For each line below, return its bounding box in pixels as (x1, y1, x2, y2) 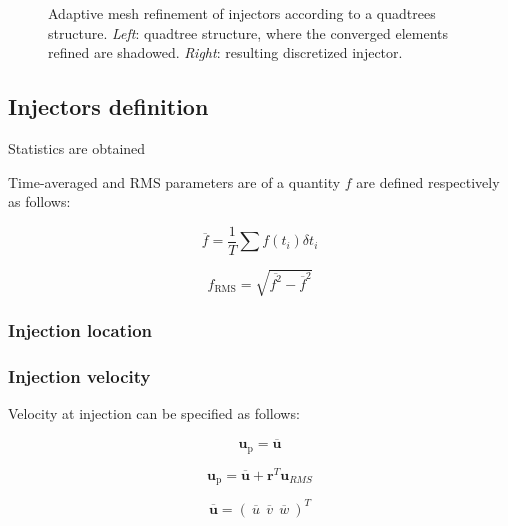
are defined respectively (356, 171, 500, 192)
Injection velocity (8, 364, 151, 389)
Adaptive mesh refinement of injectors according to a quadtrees (48, 3, 436, 23)
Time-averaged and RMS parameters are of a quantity (8, 171, 341, 192)
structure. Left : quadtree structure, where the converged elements (48, 22, 448, 43)
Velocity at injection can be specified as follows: (8, 403, 300, 424)
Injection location (8, 318, 153, 343)
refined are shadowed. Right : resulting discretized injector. (48, 42, 403, 63)
